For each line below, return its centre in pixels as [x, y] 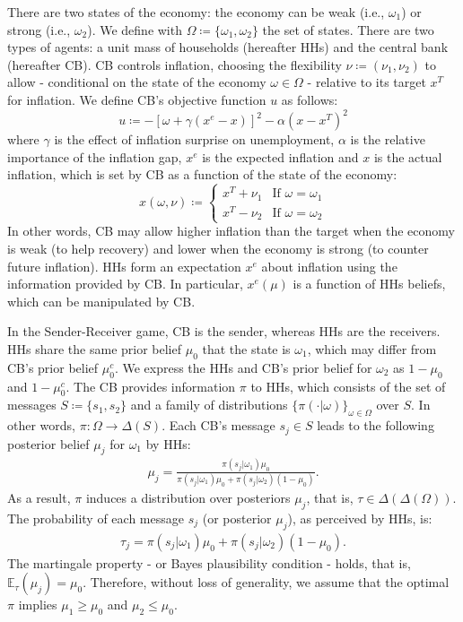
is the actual [408, 156]
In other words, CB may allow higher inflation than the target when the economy [231, 231]
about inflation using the [329, 266]
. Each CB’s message [218, 425]
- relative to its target [367, 82]
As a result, [39, 498]
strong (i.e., [39, 29]
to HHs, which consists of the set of [348, 386]
